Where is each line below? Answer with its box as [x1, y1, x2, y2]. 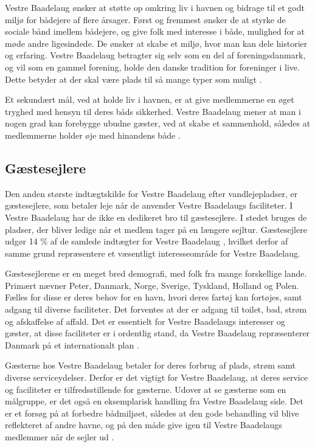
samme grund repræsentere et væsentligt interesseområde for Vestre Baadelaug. [5, 246, 300, 259]
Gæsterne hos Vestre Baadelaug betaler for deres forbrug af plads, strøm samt [5, 359, 296, 372]
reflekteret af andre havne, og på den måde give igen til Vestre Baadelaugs [5, 418, 282, 431]
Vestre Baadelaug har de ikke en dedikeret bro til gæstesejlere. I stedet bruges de [5, 210, 307, 223]
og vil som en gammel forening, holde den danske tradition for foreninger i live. [5, 60, 300, 73]
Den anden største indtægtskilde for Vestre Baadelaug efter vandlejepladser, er [5, 187, 298, 199]
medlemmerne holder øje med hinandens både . [5, 128, 181, 141]
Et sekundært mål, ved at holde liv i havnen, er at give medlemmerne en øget [5, 93, 294, 106]
